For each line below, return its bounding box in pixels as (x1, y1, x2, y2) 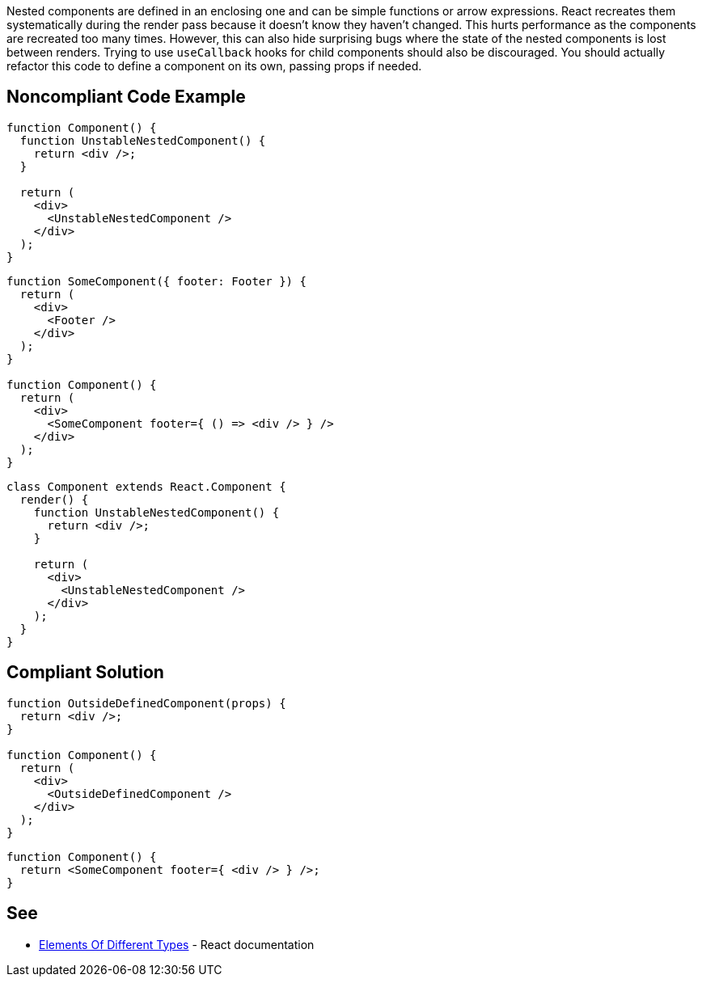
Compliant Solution (6, 662, 164, 683)
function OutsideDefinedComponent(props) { (6, 696, 286, 710)
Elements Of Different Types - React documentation (39, 937, 315, 951)
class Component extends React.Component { (6, 479, 286, 493)
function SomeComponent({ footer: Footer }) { (6, 274, 307, 288)
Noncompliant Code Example (6, 86, 246, 108)
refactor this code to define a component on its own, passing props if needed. (6, 59, 422, 73)
